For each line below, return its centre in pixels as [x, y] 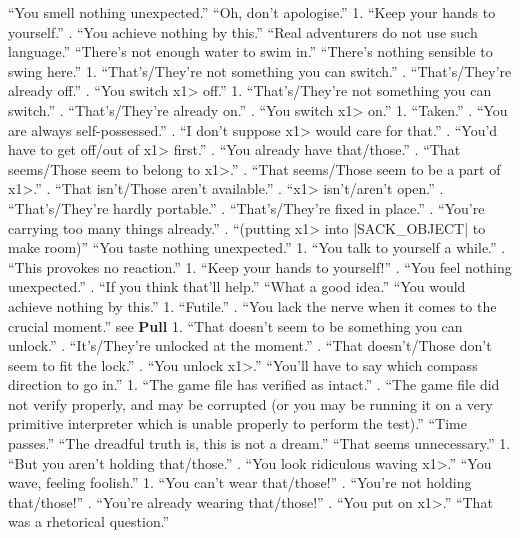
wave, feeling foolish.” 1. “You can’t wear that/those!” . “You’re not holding [240, 482]
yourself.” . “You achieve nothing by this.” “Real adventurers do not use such [243, 31]
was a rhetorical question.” [89, 521]
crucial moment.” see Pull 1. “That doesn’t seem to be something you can [235, 325]
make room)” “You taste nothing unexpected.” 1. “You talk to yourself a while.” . [257, 247]
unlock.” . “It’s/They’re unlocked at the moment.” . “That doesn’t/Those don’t [250, 345]
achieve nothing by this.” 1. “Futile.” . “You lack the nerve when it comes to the [252, 305]
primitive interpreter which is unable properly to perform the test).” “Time [237, 423]
